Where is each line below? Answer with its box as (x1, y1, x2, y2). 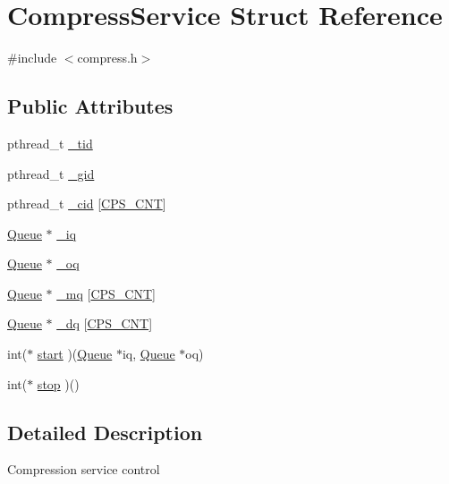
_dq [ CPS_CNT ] (56, 314, 153, 333)
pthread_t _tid (7, 133, 93, 152)
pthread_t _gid (7, 164, 95, 183)
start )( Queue (37, 344, 113, 363)
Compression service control (7, 460, 160, 479)
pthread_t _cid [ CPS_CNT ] (7, 194, 166, 213)
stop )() (37, 374, 80, 393)
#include (7, 48, 57, 67)
